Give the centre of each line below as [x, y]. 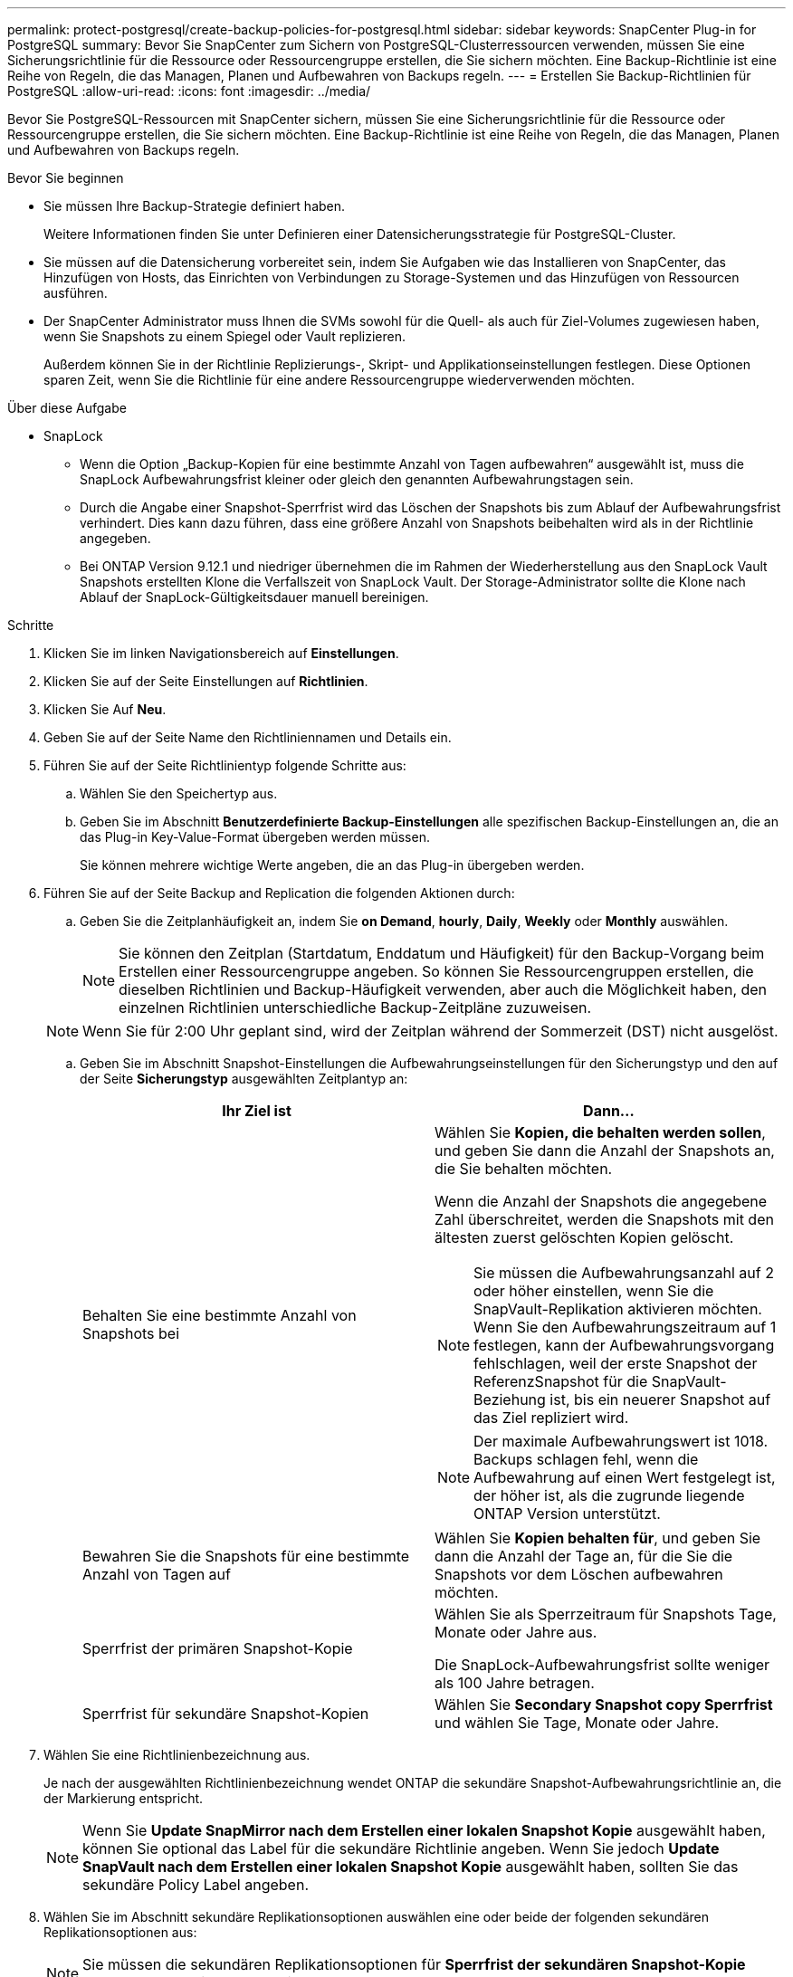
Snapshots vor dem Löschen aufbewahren [579, 1574]
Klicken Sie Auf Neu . [105, 709]
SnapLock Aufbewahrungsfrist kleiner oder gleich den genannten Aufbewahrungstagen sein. [357, 479]
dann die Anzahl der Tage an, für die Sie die [584, 1556]
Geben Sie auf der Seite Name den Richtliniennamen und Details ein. [248, 737]
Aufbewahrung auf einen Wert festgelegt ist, [625, 1477]
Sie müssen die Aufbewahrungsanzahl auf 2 [624, 1273]
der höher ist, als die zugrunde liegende [609, 1495]
